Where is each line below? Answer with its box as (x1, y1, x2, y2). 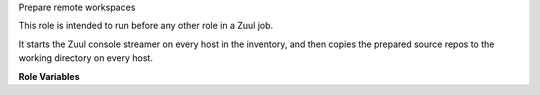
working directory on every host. (18, 52, 154, 64)
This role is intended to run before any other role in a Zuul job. (18, 20, 274, 32)
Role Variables (18, 70, 80, 82)
